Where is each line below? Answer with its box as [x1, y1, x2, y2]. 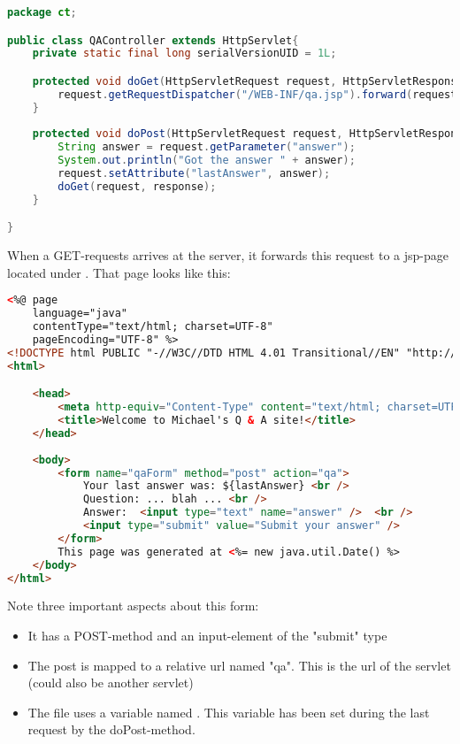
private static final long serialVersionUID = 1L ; [32, 47, 337, 60]
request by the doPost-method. [27, 720, 195, 739]
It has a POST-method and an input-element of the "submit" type [27, 626, 387, 645]
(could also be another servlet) [27, 673, 194, 692]
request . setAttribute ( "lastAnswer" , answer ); [57, 167, 331, 180]
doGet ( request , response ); [57, 180, 217, 193]
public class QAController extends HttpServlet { [7, 34, 299, 47]
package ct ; [7, 6, 77, 19]
